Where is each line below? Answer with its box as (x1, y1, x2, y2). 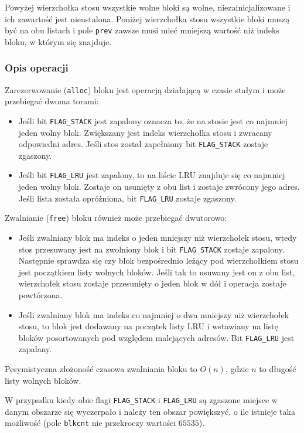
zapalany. (18, 343, 52, 355)
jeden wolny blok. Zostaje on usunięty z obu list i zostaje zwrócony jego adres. (18, 180, 300, 193)
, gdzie (225, 363, 249, 375)
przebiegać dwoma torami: (5, 95, 99, 107)
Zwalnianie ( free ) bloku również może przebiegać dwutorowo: (5, 212, 227, 224)
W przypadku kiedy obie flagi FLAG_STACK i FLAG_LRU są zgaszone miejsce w (5, 394, 278, 406)
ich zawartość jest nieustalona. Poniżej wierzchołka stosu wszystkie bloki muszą (5, 12, 290, 25)
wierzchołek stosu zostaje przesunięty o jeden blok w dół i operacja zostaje (18, 277, 286, 289)
